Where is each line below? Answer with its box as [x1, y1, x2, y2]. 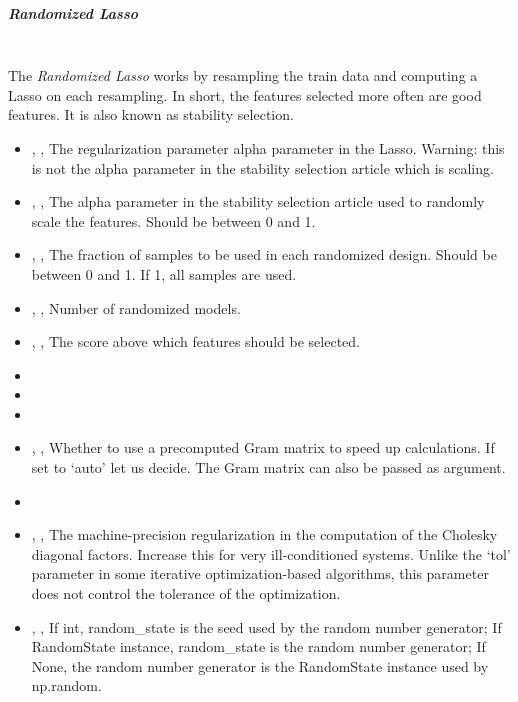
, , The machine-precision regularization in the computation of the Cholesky [31, 524, 498, 545]
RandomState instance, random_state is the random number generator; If [31, 636, 486, 657]
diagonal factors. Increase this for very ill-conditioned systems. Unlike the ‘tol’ [31, 543, 511, 564]
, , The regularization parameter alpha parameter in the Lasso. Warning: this [31, 137, 505, 158]
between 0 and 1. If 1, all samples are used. [31, 263, 297, 284]
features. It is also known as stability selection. [8, 104, 294, 125]
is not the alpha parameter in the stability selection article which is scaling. [31, 157, 494, 178]
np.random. [31, 675, 102, 696]
